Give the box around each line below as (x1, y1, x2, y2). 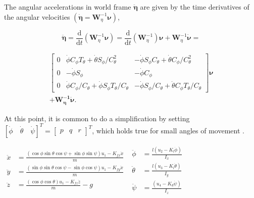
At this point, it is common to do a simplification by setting (4, 113, 190, 123)
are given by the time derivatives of (140, 2, 249, 12)
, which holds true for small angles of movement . (92, 125, 244, 135)
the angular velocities (4, 11, 70, 22)
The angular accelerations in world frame (4, 2, 131, 12)
